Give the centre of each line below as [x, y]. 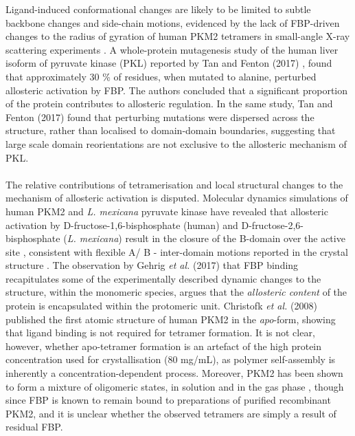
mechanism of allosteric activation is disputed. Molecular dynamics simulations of [177, 198]
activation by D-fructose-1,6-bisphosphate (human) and [122, 225]
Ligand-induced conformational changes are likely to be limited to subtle [158, 9]
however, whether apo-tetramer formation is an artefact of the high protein [164, 346]
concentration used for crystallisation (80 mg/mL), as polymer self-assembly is [171, 359]
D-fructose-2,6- [273, 225]
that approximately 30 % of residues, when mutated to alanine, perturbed [161, 76]
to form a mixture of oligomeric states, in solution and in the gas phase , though [175, 386]
